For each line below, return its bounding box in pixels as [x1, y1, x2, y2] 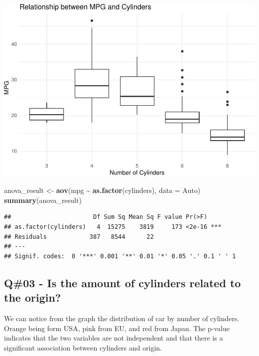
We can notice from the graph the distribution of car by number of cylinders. [4, 313, 240, 324]
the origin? [4, 290, 61, 305]
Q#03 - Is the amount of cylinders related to [4, 275, 241, 290]
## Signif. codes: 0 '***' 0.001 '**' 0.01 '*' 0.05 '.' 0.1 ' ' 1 [4, 252, 236, 260]
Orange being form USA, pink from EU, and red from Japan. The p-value [4, 323, 230, 333]
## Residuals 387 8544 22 [4, 233, 154, 240]
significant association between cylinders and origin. [4, 342, 162, 353]
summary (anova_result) [4, 194, 82, 205]
